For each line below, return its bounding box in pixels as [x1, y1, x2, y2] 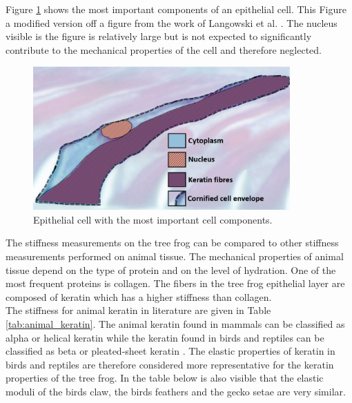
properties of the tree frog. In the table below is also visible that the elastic [6, 371, 324, 385]
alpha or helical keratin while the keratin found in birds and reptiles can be [6, 330, 324, 344]
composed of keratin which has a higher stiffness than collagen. [6, 289, 272, 304]
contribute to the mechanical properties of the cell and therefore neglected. [6, 42, 322, 57]
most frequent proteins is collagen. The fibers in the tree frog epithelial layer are [6, 276, 345, 291]
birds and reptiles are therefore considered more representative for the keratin [6, 357, 334, 371]
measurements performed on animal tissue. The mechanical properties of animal [6, 249, 344, 264]
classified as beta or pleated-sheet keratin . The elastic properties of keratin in [6, 344, 335, 358]
